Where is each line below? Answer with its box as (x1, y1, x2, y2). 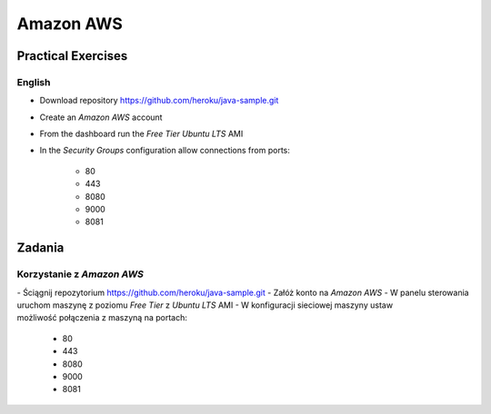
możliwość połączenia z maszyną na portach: (16, 312, 188, 323)
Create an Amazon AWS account (39, 112, 163, 123)
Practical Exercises (16, 48, 128, 64)
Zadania (16, 241, 65, 256)
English (16, 75, 51, 88)
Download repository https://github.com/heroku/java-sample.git (39, 95, 279, 106)
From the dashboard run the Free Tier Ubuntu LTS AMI (39, 128, 244, 140)
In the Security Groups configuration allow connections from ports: (39, 145, 290, 156)
